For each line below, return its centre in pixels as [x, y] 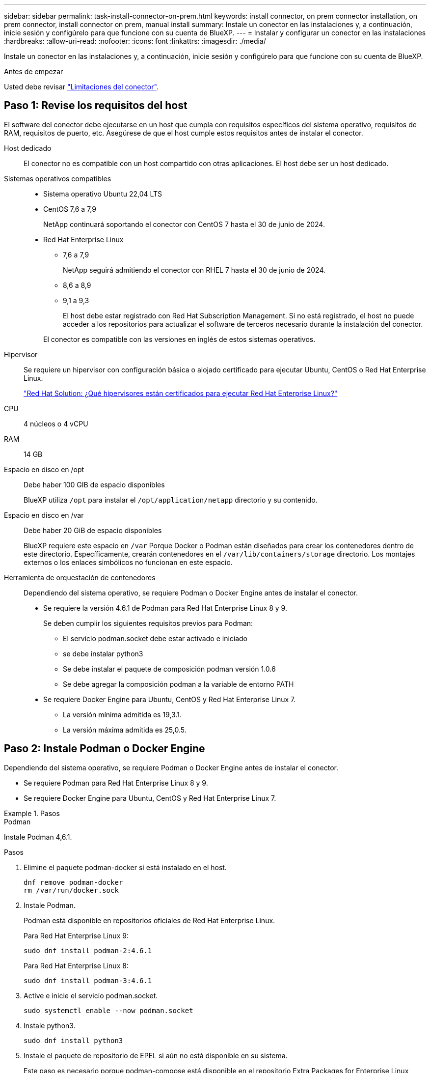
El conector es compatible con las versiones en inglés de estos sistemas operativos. [179, 339]
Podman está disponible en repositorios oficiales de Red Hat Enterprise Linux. [149, 920]
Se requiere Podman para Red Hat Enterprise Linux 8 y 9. [116, 783]
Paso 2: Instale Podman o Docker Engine [105, 749]
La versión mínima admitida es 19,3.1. [122, 714]
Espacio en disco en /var [44, 515]
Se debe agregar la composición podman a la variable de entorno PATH [178, 684]
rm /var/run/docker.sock [71, 890]
